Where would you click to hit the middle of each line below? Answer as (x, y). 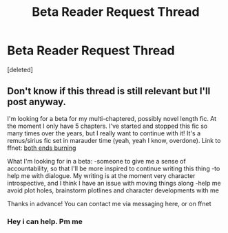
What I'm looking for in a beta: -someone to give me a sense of (96, 161)
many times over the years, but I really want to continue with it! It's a (104, 133)
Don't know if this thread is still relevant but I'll (109, 91)
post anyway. (37, 102)
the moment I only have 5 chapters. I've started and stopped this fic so (107, 126)
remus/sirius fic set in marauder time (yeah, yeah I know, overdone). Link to (114, 140)
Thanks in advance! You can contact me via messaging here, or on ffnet (109, 203)
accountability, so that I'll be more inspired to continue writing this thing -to (114, 168)
